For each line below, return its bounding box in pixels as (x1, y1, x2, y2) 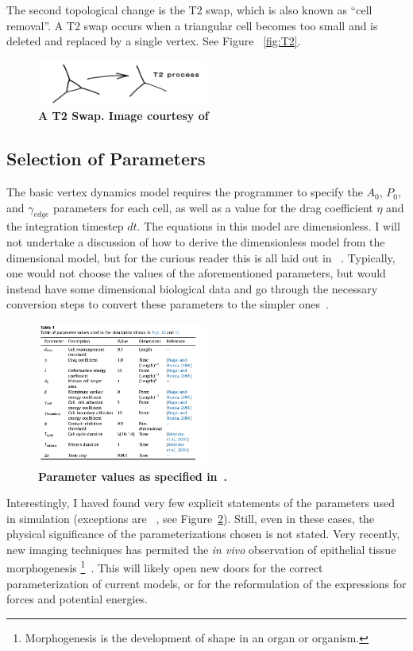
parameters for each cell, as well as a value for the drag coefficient (52, 199, 373, 215)
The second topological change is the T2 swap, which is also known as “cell (6, 2, 372, 17)
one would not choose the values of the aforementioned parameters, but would (6, 265, 386, 281)
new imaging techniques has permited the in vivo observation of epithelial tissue (6, 541, 396, 557)
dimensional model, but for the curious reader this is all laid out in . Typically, (6, 249, 396, 265)
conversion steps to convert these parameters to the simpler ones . (6, 296, 329, 312)
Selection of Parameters (6, 146, 206, 171)
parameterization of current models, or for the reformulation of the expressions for (6, 575, 407, 591)
